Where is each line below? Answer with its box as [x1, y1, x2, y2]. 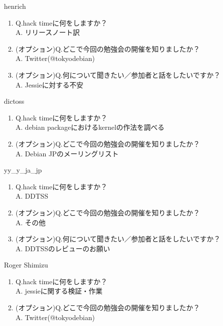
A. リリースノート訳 [15, 27, 80, 37]
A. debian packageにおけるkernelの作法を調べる [15, 122, 165, 132]
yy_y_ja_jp [4, 165, 42, 175]
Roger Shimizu [4, 260, 48, 270]
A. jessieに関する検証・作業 [15, 286, 103, 296]
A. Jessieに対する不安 [15, 79, 84, 89]
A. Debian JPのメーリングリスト [15, 148, 119, 158]
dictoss [4, 96, 25, 106]
